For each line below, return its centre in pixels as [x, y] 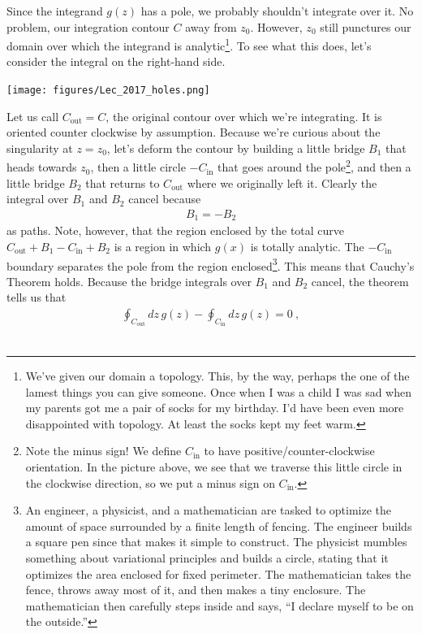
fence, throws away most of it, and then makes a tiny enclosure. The [196, 590]
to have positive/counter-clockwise [289, 451]
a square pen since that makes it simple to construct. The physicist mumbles [216, 542]
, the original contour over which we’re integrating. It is [244, 116]
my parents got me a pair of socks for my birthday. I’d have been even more [215, 408]
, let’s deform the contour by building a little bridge [236, 148]
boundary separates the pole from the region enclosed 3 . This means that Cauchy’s [211, 264]
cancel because [165, 199]
